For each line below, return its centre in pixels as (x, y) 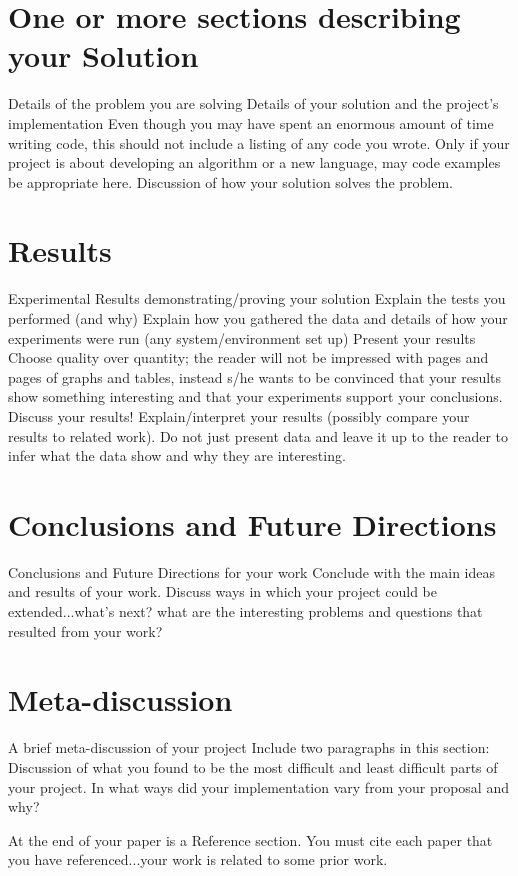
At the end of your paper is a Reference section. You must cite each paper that (250, 839)
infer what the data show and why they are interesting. (177, 455)
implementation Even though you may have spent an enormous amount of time (251, 122)
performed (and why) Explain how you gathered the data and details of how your (258, 318)
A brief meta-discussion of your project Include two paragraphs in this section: (249, 747)
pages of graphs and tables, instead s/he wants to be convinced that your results (255, 376)
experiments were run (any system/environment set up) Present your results (242, 337)
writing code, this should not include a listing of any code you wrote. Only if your (259, 142)
